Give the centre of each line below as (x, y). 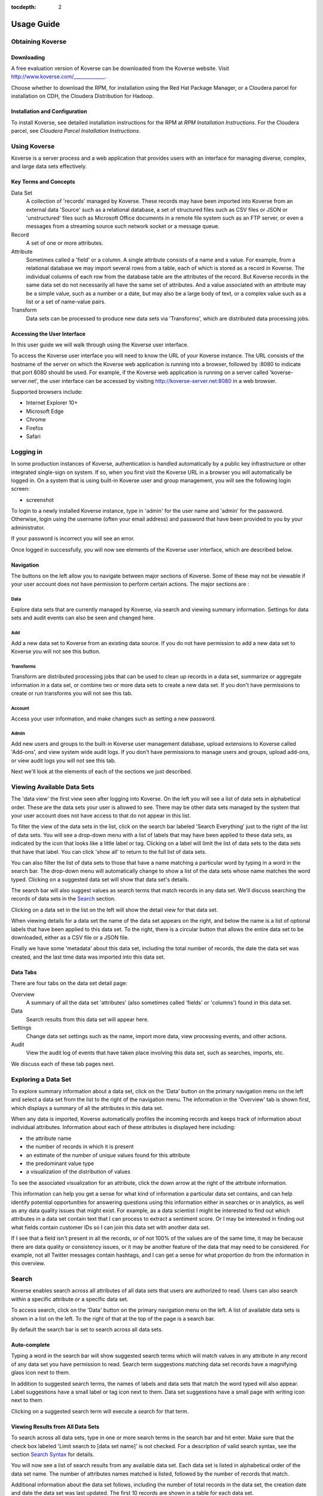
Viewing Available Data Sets (53, 787)
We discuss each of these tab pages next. (63, 1064)
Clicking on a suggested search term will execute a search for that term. (100, 1411)
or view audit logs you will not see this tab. (63, 761)
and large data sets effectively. (49, 166)
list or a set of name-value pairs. (66, 302)
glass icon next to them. (41, 1373)
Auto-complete (31, 1345)
